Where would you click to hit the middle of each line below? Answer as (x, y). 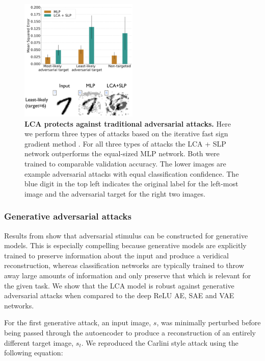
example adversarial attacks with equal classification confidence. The (132, 173)
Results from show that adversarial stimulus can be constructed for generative (126, 235)
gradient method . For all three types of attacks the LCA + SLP (125, 143)
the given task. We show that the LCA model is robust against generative (119, 285)
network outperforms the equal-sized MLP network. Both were (122, 153)
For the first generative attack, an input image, (78, 322)
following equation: (34, 353)
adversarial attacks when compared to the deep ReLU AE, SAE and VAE (119, 295)
